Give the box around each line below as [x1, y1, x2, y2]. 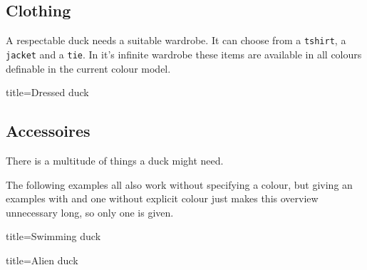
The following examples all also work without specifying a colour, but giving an [6, 177, 353, 192]
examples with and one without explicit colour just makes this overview [6, 191, 319, 206]
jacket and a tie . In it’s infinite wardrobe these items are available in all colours [6, 46, 362, 61]
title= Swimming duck [6, 229, 101, 244]
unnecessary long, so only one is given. [6, 204, 174, 219]
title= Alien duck [6, 252, 78, 267]
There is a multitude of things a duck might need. [6, 152, 224, 167]
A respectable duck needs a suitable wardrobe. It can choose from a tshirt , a [6, 33, 346, 48]
